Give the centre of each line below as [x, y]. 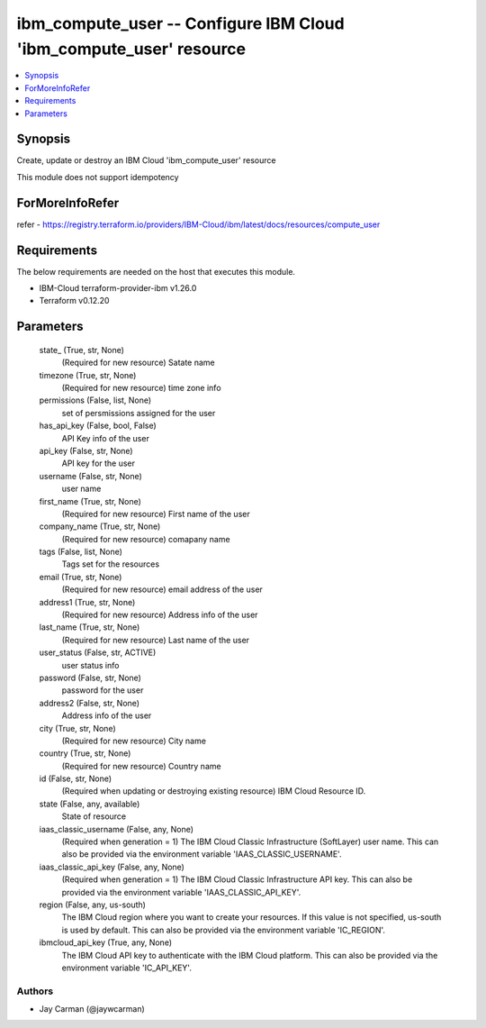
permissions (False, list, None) [95, 400]
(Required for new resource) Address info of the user [160, 615]
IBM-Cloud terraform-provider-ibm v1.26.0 [118, 288]
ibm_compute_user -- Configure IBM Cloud [181, 23]
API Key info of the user [106, 438]
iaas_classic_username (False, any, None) [116, 829]
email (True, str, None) [81, 577]
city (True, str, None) [77, 728]
